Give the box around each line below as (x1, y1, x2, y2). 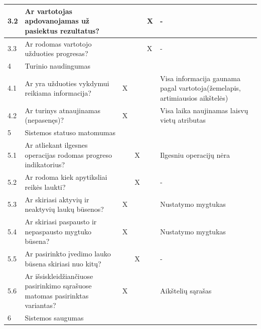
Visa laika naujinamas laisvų (160, 105, 248, 115)
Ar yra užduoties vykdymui (25, 78, 109, 88)
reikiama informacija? (25, 88, 91, 98)
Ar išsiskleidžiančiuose (25, 270, 93, 281)
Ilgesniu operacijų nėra (160, 149, 230, 160)
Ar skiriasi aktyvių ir (25, 194, 89, 204)
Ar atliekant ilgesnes (25, 140, 88, 150)
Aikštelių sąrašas (160, 285, 212, 295)
